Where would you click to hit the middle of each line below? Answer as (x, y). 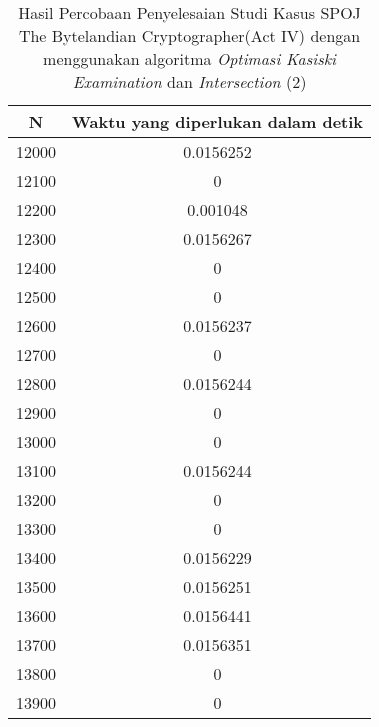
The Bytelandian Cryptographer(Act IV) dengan (189, 35)
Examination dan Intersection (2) (189, 81)
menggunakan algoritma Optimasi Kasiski (189, 58)
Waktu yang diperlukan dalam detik (218, 121)
